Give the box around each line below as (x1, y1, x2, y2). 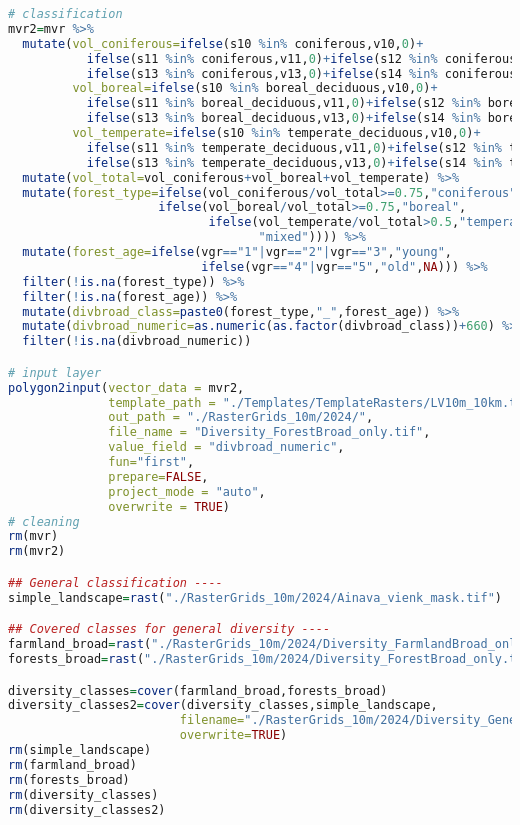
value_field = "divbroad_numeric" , (108, 440, 345, 455)
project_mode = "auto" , (108, 484, 266, 499)
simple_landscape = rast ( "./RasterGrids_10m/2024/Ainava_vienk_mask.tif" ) (8, 590, 503, 605)
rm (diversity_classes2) (8, 802, 166, 817)
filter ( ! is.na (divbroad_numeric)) (22, 334, 252, 349)
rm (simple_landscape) (8, 743, 152, 757)
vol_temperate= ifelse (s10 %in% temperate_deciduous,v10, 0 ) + (72, 126, 481, 140)
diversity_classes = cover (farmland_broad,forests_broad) (8, 683, 388, 698)
